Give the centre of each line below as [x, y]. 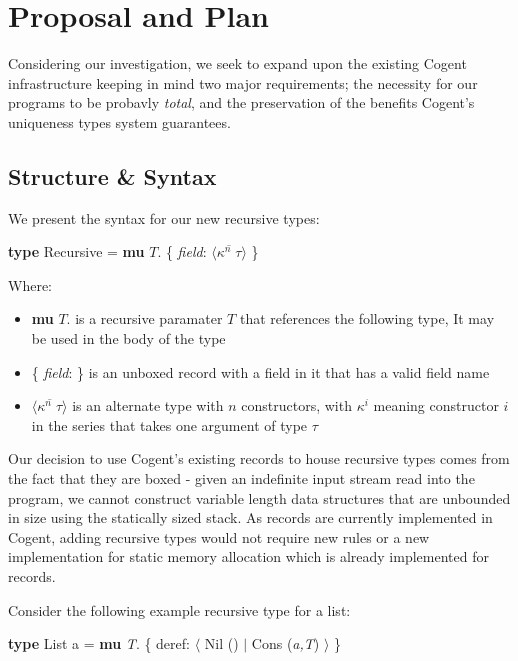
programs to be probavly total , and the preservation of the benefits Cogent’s [241, 102]
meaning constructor [436, 405]
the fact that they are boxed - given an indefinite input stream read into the [241, 478]
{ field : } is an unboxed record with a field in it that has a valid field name [260, 371]
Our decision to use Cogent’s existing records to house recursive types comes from [259, 458]
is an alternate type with [148, 405]
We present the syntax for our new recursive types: [164, 217]
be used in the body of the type [128, 338]
